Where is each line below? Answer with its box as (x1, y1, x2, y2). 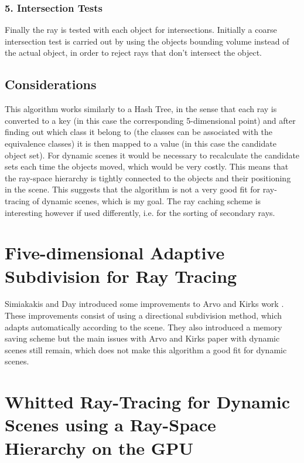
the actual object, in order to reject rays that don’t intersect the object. (5, 46, 262, 59)
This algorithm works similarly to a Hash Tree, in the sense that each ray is (5, 103, 277, 115)
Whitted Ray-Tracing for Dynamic (5, 390, 290, 414)
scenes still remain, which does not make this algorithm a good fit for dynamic (5, 343, 287, 356)
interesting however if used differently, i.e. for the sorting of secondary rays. (5, 206, 275, 218)
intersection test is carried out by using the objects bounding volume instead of (5, 35, 289, 47)
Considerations (5, 75, 97, 93)
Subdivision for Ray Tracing (5, 263, 237, 288)
